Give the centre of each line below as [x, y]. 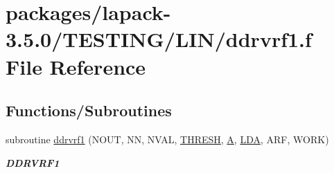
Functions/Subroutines [89, 110]
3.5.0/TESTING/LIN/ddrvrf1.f [159, 39]
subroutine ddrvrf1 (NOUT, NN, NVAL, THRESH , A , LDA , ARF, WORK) [167, 139]
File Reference [76, 66]
